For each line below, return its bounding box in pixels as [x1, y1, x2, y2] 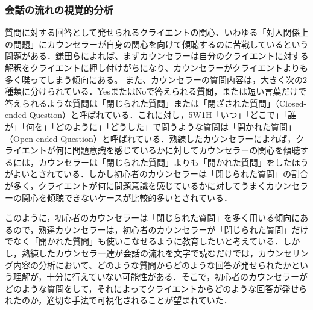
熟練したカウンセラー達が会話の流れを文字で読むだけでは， [21, 246, 258, 259]
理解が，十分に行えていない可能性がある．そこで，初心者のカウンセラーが [13, 270, 308, 283]
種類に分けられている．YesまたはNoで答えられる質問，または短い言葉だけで [5, 85, 307, 98]
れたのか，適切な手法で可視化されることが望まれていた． [5, 294, 232, 306]
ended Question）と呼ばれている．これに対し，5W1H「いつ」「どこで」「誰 [5, 108, 297, 121]
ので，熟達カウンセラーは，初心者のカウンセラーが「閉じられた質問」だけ [13, 223, 309, 235]
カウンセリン [258, 246, 309, 259]
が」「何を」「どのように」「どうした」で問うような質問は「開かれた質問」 [5, 120, 296, 132]
